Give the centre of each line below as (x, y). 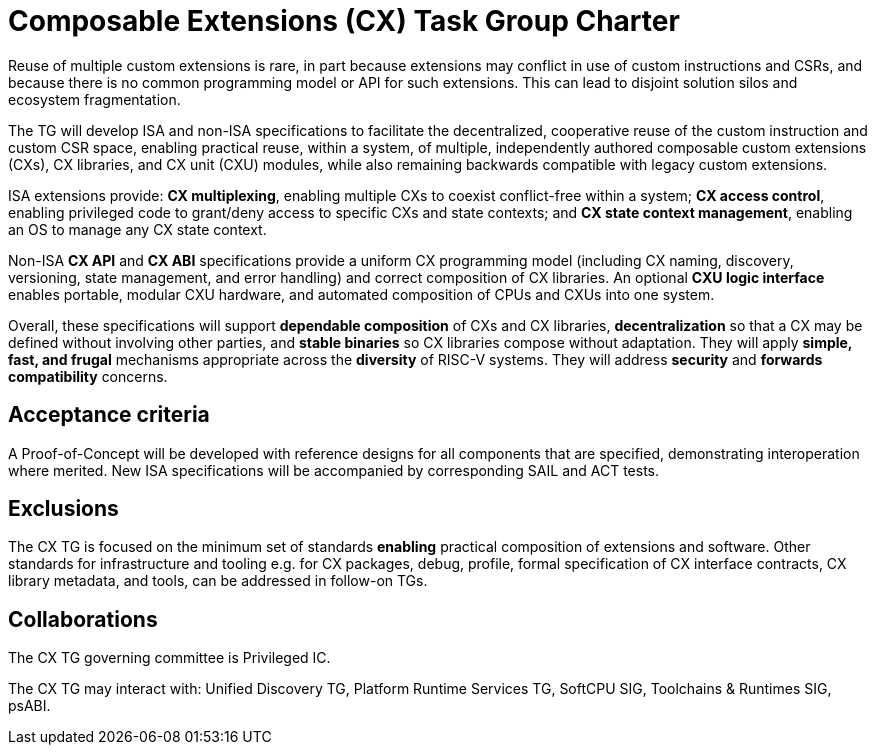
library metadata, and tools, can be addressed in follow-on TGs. (218, 581)
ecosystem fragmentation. (94, 99)
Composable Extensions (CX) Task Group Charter (344, 21)
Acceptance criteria (109, 415)
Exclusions (63, 509)
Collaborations (83, 619)
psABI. (29, 706)
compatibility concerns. (88, 376)
